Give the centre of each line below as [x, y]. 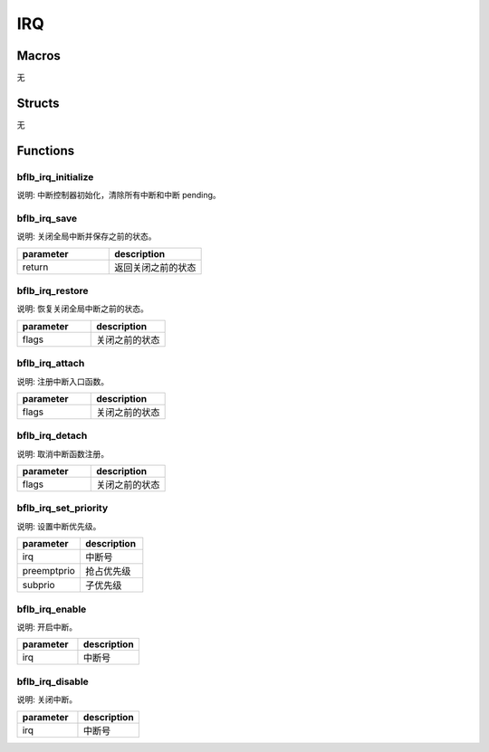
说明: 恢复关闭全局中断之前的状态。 [82, 309]
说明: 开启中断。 [47, 627]
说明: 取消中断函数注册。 [62, 453]
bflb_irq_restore [53, 291]
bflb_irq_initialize [55, 176]
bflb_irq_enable [52, 609]
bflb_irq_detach [52, 436]
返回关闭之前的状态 [155, 267]
